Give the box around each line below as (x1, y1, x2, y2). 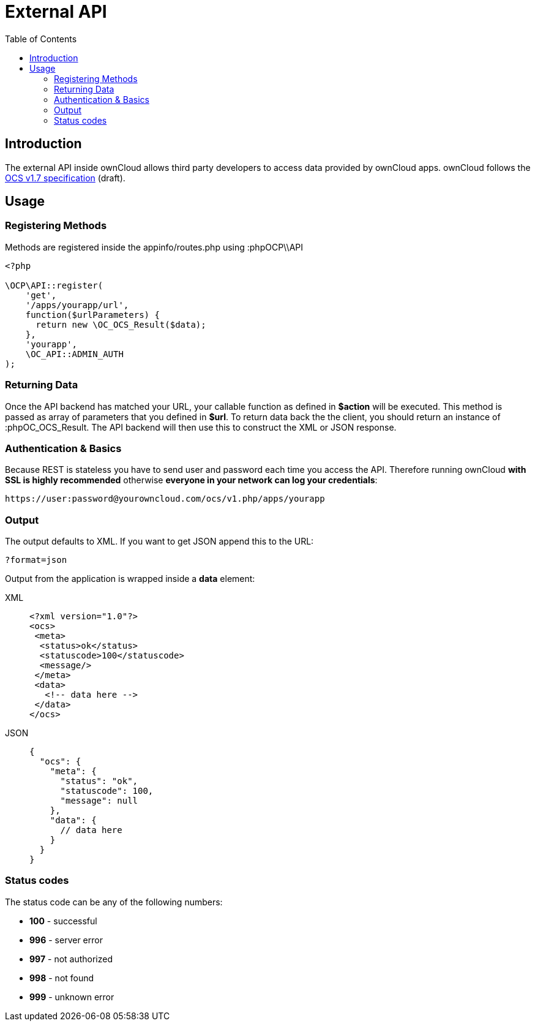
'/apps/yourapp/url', (25, 300, 129, 310)
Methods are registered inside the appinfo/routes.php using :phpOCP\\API (5, 241, 304, 252)
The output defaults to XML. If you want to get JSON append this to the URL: (5, 536, 314, 547)
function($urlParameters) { (25, 309, 160, 320)
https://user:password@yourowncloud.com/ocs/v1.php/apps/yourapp (5, 494, 325, 504)
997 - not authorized (29, 953, 113, 964)
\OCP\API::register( (5, 280, 103, 290)
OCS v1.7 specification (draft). (5, 172, 125, 183)
